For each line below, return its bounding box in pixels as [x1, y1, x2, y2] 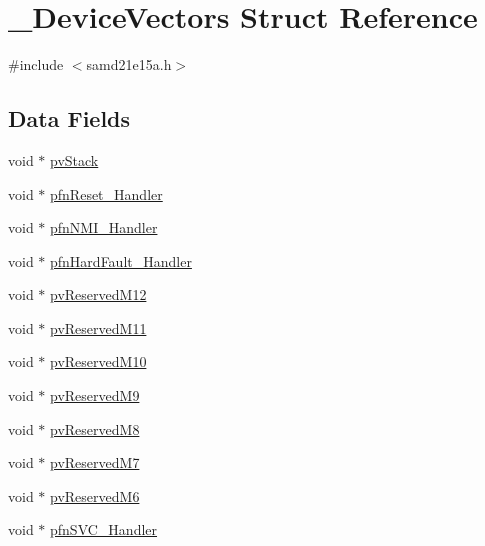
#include [8, 54, 64, 75]
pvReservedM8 [50, 418, 140, 439]
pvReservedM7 [50, 452, 140, 473]
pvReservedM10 [50, 351, 147, 372]
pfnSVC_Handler [50, 519, 158, 540]
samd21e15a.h [86, 54, 172, 75]
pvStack [50, 149, 99, 170]
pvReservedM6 [50, 485, 140, 506]
